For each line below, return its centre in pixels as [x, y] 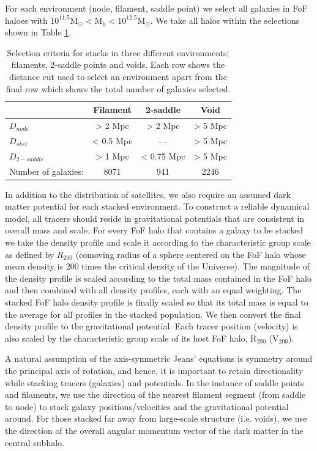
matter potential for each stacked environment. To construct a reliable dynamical [157, 206]
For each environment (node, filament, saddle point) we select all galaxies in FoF [156, 8]
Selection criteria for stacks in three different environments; [118, 52]
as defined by [30, 254]
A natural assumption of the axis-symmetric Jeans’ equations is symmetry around [159, 358]
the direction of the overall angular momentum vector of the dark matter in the [154, 430]
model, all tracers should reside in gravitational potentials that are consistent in [155, 218]
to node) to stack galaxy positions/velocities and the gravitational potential [147, 406]
